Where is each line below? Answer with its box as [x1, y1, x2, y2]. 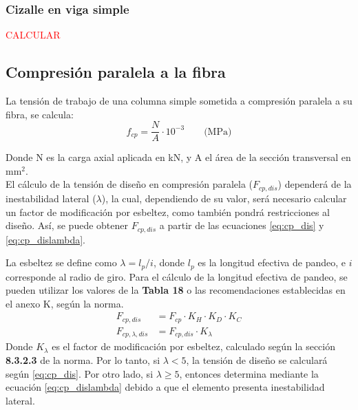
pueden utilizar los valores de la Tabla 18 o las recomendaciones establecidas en [6, 283, 346, 297]
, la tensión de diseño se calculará [186, 352, 328, 367]
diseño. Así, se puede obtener [6, 218, 128, 233]
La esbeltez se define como [6, 255, 117, 270]
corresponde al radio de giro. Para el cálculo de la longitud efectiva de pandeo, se [6, 269, 348, 283]
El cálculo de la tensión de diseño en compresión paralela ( [6, 177, 253, 191]
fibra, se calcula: [6, 107, 74, 121]
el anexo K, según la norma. [6, 296, 124, 310]
